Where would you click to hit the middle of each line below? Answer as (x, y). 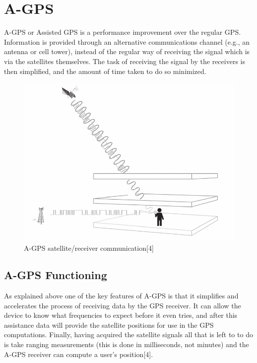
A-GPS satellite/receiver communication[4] (89, 248)
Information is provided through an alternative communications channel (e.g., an (127, 41)
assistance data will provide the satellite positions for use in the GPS (109, 325)
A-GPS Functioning (56, 275)
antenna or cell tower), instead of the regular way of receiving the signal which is (127, 51)
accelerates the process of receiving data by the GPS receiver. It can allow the (123, 305)
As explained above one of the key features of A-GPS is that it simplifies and (121, 296)
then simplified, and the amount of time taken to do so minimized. (105, 71)
